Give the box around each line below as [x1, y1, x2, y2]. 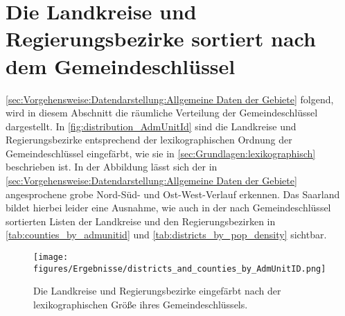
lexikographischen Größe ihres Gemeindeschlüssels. [33, 297, 248, 311]
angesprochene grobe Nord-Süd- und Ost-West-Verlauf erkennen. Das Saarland [6, 186, 340, 201]
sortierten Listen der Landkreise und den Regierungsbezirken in [6, 213, 276, 228]
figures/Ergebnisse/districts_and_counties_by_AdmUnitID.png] [33, 263, 326, 274]
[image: [33, 252, 69, 263]
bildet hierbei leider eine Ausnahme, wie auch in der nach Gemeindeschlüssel [6, 200, 331, 215]
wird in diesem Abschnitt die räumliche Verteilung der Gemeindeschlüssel [6, 105, 318, 120]
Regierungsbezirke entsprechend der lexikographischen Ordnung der [6, 132, 292, 147]
